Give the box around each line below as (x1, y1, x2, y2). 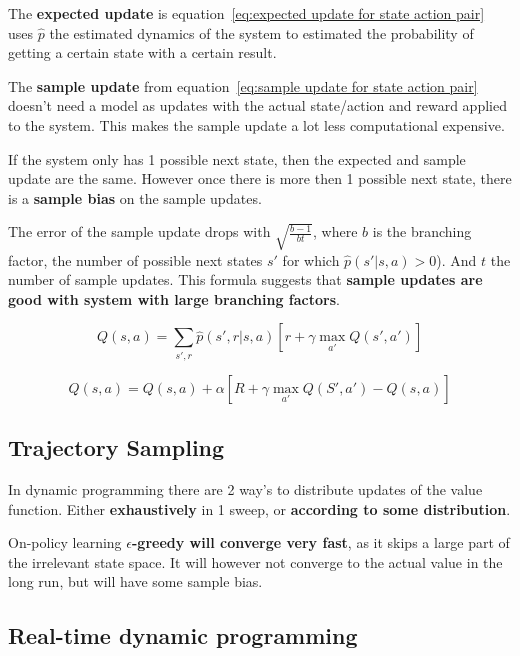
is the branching (372, 221, 472, 242)
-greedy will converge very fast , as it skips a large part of (131, 532, 510, 553)
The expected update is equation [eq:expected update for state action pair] (8, 3, 485, 23)
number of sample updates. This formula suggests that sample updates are (8, 269, 483, 290)
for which (282, 249, 340, 270)
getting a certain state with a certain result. (8, 42, 277, 63)
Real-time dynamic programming (8, 620, 358, 651)
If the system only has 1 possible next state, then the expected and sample (8, 148, 466, 169)
